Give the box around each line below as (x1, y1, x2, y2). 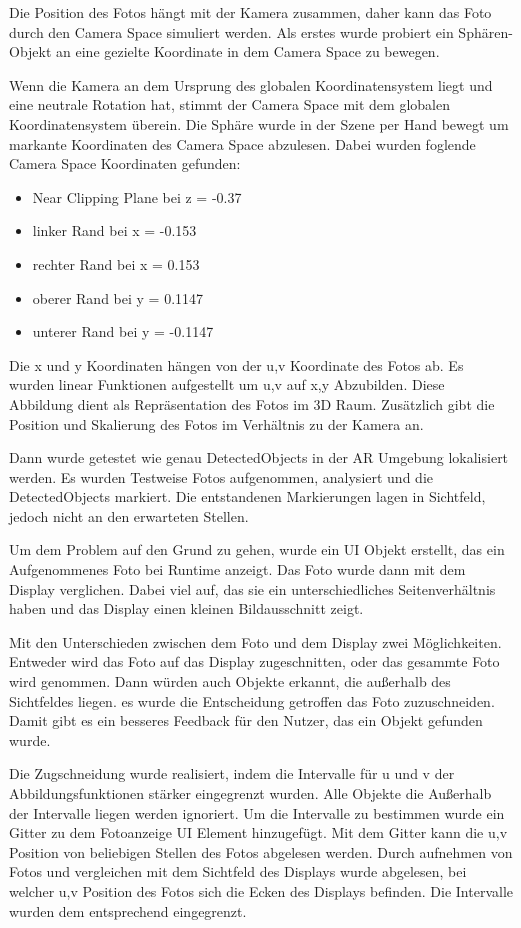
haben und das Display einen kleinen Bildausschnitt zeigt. (9, 598, 364, 619)
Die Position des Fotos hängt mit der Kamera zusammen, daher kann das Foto (9, 2, 492, 22)
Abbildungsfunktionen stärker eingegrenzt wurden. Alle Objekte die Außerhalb (9, 783, 492, 803)
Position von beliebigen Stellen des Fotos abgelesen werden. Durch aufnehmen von (9, 841, 513, 862)
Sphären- (458, 21, 513, 42)
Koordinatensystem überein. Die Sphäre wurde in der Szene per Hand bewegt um (9, 113, 509, 134)
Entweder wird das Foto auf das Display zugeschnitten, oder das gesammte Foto (9, 651, 500, 672)
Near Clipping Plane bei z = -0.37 (32, 186, 242, 207)
